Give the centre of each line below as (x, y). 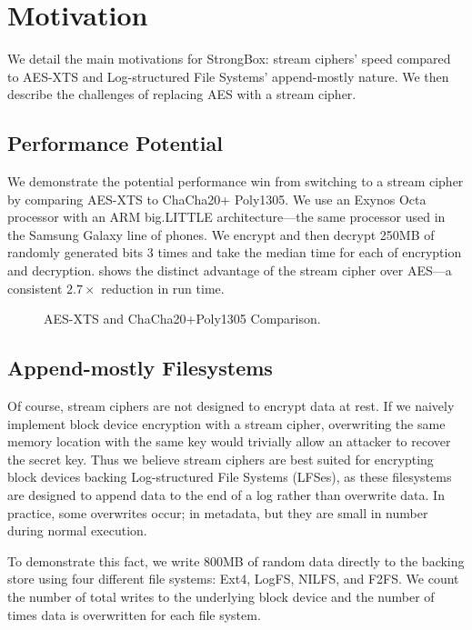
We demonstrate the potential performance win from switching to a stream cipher (236, 181)
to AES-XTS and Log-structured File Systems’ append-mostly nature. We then (228, 76)
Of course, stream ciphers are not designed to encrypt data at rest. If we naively (231, 406)
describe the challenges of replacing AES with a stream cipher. (182, 94)
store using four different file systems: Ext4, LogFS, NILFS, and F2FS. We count (233, 579)
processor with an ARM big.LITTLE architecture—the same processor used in (226, 217)
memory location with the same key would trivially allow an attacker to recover (229, 441)
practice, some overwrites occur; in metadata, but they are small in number (218, 512)
